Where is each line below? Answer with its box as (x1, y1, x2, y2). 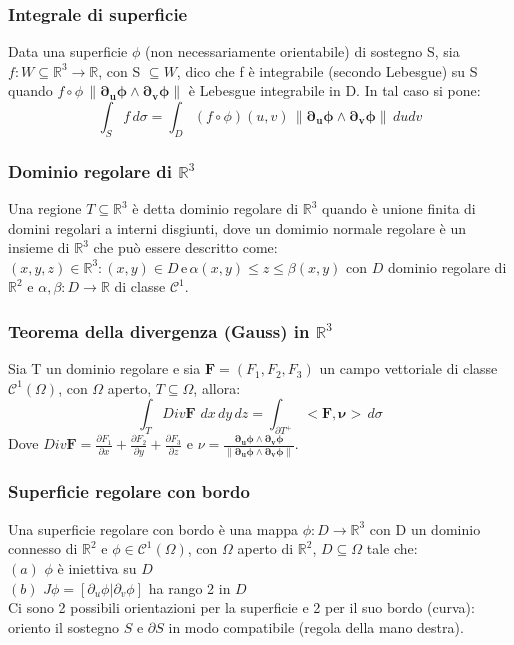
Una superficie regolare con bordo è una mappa (8, 518, 298, 539)
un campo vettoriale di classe (319, 358, 498, 379)
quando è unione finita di (322, 198, 476, 219)
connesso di (8, 538, 78, 559)
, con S (98, 60, 141, 81)
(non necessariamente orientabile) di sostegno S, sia (145, 41, 460, 62)
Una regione (8, 198, 82, 219)
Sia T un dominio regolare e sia (8, 358, 201, 379)
